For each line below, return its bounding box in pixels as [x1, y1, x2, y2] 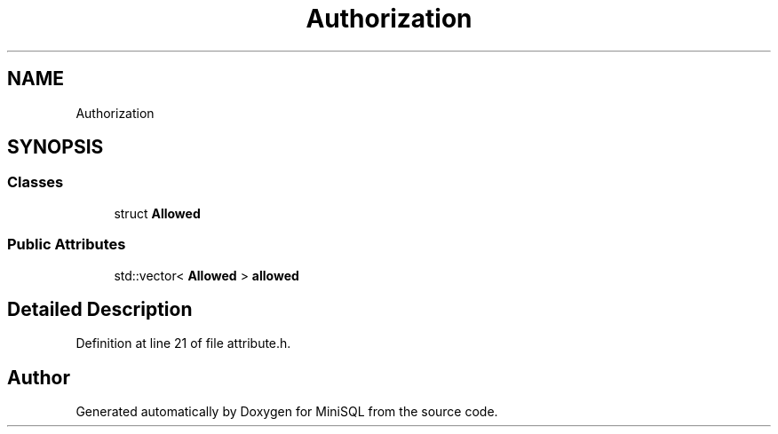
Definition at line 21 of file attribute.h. [75, 335, 291, 351]
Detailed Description [7, 297, 193, 320]
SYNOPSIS [7, 136, 104, 159]
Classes [7, 173, 64, 192]
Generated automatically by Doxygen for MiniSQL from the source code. [75, 404, 498, 420]
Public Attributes [7, 235, 126, 254]
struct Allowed [114, 205, 201, 221]
